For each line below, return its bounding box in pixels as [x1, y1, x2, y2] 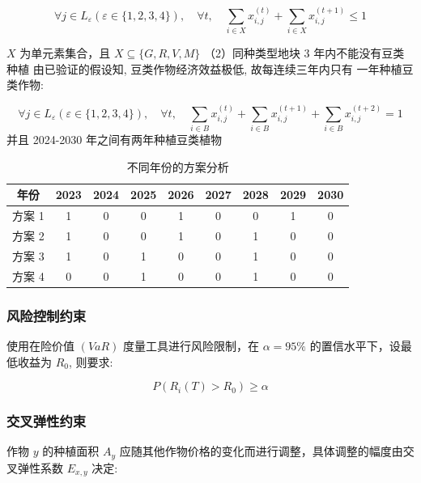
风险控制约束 [6, 305, 87, 325]
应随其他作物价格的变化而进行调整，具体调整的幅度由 [119, 443, 403, 460]
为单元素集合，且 [19, 44, 111, 61]
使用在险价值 [6, 337, 74, 354]
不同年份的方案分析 [126, 158, 229, 175]
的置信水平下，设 [309, 337, 401, 354]
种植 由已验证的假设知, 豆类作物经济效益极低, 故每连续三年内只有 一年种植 [6, 60, 402, 77]
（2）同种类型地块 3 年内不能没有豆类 [203, 44, 405, 61]
